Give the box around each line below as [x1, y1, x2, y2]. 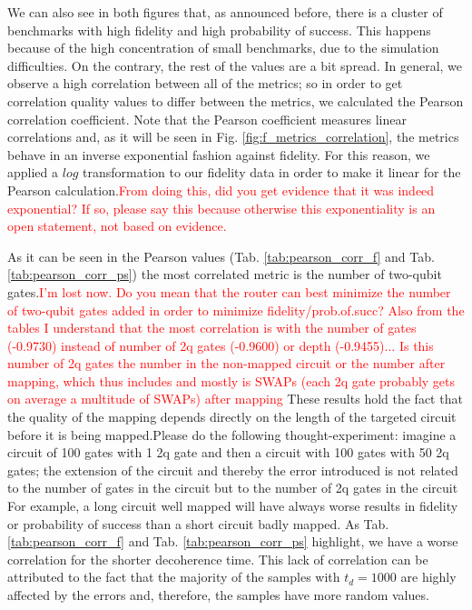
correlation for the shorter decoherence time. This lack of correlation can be [7, 549, 428, 568]
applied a [7, 163, 59, 182]
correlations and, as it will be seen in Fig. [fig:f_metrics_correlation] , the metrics [7, 127, 459, 146]
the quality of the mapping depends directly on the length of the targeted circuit [7, 407, 457, 426]
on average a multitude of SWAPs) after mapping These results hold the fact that [7, 389, 463, 408]
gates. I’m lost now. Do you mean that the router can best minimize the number [7, 282, 451, 301]
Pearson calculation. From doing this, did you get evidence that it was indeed [7, 180, 435, 199]
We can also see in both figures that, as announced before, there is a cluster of [7, 3, 443, 21]
